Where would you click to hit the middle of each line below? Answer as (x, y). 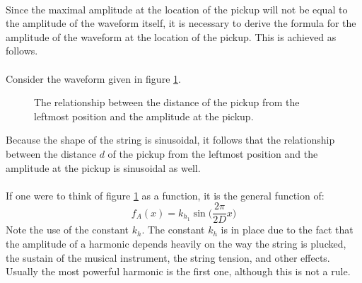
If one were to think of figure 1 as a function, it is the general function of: (165, 195)
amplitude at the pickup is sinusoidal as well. (103, 167)
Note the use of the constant (67, 230)
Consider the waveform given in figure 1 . (93, 78)
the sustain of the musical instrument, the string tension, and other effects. (168, 257)
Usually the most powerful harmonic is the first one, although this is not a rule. (178, 271)
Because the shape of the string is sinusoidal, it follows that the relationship (170, 140)
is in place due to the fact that (287, 230)
